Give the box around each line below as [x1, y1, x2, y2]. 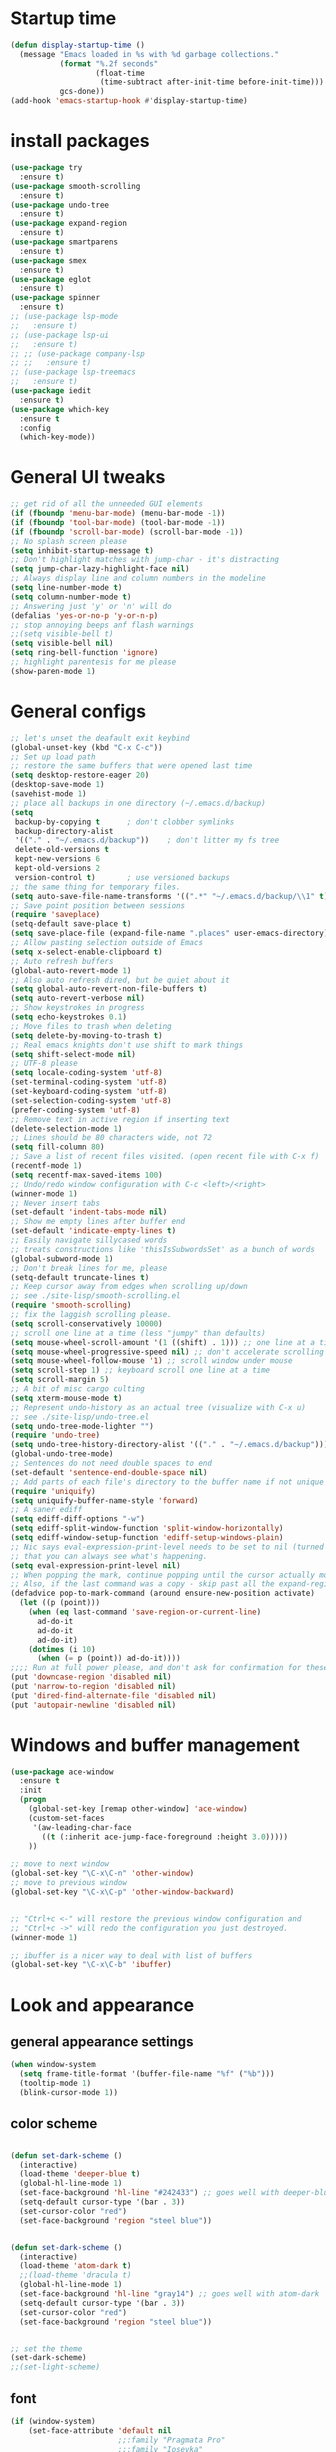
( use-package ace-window [10, 1767, 114, 1777]
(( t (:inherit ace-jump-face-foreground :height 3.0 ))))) [41, 1832, 288, 1842]
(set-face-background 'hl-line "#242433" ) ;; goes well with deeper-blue [19, 2188, 333, 2198]
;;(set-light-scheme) [10, 2362, 101, 2372]
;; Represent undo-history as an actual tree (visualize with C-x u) [10, 1402, 307, 1412]
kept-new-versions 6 [14, 854, 101, 864]
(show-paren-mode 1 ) [10, 666, 97, 676]
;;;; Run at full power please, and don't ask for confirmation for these [10, 1663, 329, 1673]
